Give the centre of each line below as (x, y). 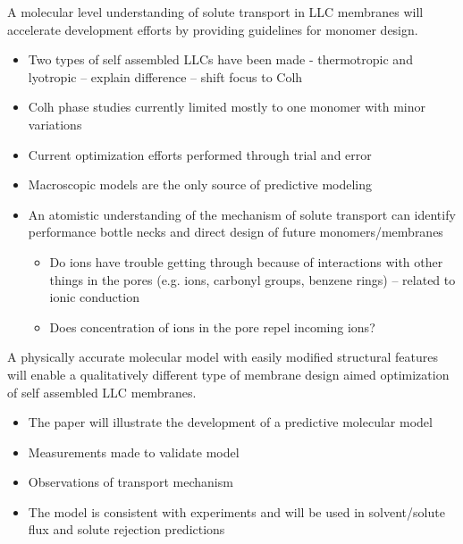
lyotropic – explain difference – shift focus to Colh (165, 76)
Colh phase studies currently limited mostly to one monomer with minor (227, 107)
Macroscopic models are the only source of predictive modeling (200, 184)
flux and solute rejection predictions (126, 529)
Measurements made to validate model (134, 452)
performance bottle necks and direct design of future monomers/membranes (236, 232)
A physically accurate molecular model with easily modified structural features (223, 357)
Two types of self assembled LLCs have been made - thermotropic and (220, 59)
